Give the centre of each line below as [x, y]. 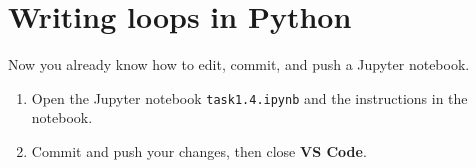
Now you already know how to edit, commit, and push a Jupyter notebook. [239, 64]
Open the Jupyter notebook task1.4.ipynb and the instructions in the [249, 97]
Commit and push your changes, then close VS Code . [199, 150]
